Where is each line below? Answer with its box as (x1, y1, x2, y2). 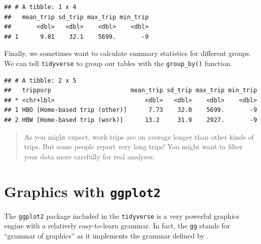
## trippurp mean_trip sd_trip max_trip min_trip (4, 87, 257, 94)
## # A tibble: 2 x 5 (4, 77, 77, 84)
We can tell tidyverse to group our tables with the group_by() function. (4, 57, 232, 68)
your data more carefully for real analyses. (24, 151, 155, 161)
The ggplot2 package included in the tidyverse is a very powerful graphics (4, 210, 240, 221)
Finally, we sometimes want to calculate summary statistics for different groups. (4, 48, 251, 58)
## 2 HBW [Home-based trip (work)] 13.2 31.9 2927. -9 (4, 116, 257, 124)
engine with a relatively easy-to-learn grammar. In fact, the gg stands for (4, 220, 230, 231)
